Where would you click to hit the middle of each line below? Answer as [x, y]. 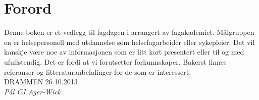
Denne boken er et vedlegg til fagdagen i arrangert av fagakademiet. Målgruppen [129, 32]
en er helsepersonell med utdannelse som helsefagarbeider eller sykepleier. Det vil [129, 42]
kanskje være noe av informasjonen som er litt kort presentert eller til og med [124, 52]
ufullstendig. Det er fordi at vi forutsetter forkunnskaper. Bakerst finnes [115, 61]
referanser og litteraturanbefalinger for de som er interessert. [98, 71]
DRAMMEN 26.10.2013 [41, 82]
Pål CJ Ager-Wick [33, 91]
